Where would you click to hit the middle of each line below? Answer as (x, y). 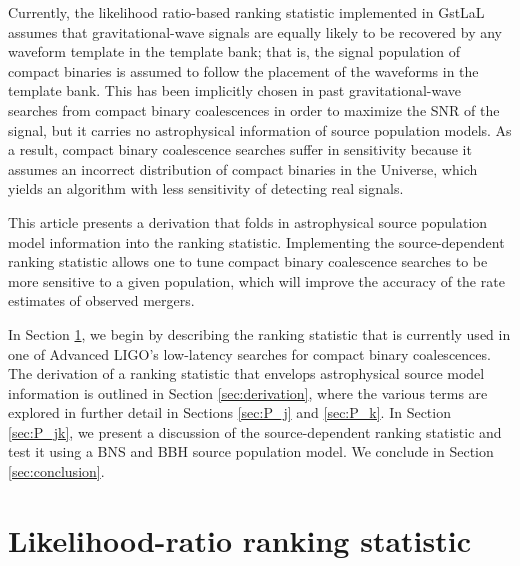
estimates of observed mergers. (101, 300)
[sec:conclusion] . (56, 471)
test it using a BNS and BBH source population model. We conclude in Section (251, 451)
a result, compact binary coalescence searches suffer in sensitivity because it (240, 149)
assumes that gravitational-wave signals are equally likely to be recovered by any (255, 31)
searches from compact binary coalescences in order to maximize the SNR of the (254, 109)
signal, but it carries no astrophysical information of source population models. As (260, 129)
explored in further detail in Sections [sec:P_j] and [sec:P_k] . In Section (229, 412)
